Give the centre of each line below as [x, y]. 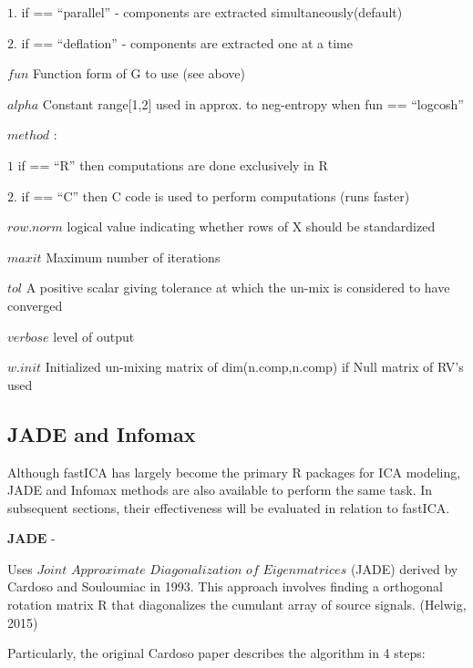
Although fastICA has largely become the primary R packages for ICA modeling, [234, 472]
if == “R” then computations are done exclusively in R [173, 164]
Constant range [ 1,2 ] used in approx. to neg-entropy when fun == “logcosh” [253, 103]
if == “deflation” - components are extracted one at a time [187, 42]
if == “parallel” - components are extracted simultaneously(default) [212, 12]
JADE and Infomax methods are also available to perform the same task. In [220, 490]
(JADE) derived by [404, 568]
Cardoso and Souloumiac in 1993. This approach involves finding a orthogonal [225, 586]
